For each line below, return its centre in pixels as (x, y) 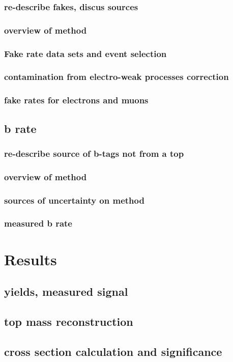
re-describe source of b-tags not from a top (94, 153)
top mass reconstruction (69, 321)
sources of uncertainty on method (74, 200)
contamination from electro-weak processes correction (116, 77)
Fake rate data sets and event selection (85, 53)
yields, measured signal (66, 291)
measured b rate (38, 223)
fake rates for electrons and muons (76, 100)
